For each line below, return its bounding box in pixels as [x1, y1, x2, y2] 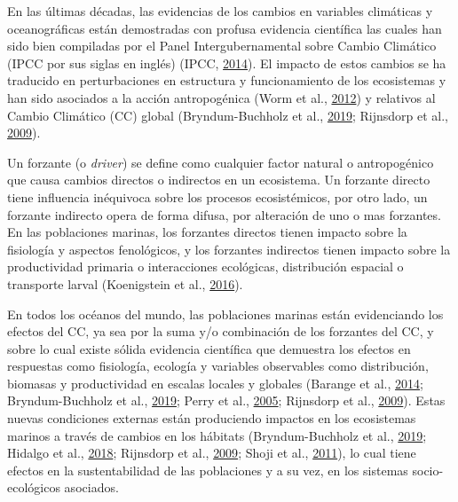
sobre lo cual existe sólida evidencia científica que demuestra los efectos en [7, 339, 411, 357]
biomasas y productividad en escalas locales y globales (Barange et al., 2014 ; [7, 373, 423, 392]
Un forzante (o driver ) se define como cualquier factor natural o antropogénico [7, 153, 434, 171]
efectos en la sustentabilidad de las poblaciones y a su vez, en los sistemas [7, 460, 408, 479]
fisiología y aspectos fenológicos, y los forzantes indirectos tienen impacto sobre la [7, 239, 451, 258]
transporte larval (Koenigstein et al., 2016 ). [7, 274, 243, 293]
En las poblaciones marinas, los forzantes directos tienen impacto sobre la [7, 223, 407, 241]
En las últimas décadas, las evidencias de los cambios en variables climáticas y [7, 2, 433, 20]
